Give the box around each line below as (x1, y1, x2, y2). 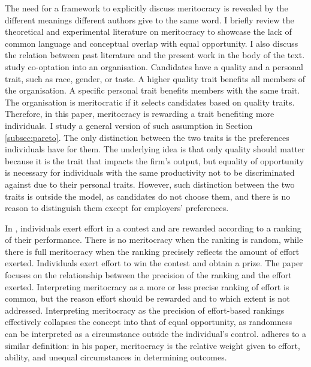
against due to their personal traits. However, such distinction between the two (5, 178, 295, 190)
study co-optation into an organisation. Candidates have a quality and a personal (5, 60, 303, 73)
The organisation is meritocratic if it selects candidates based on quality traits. (5, 95, 295, 108)
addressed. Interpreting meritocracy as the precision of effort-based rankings (5, 303, 285, 316)
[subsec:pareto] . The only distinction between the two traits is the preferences (5, 131, 289, 143)
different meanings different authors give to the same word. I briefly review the (5, 13, 294, 26)
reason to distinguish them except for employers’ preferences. (5, 201, 229, 214)
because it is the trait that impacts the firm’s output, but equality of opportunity (5, 154, 304, 167)
